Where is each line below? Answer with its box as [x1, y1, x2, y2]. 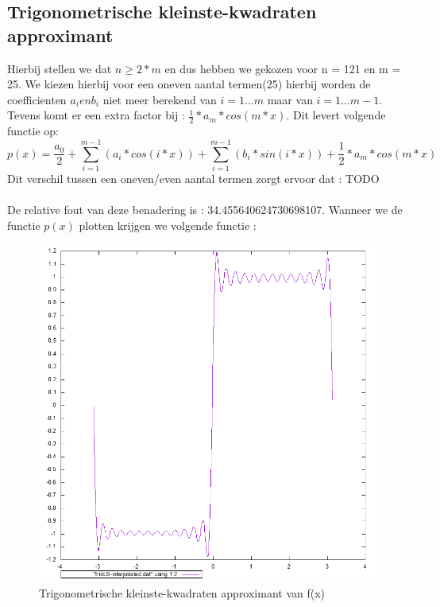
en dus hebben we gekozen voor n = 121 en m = [164, 60, 401, 76]
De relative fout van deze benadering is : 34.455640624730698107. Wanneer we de [7, 201, 403, 218]
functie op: [7, 123, 59, 139]
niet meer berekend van [102, 91, 217, 107]
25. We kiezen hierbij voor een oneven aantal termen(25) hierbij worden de [7, 76, 371, 92]
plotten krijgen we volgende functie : [79, 216, 257, 233]
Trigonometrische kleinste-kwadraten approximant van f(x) [39, 584, 326, 601]
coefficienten [7, 91, 67, 107]
